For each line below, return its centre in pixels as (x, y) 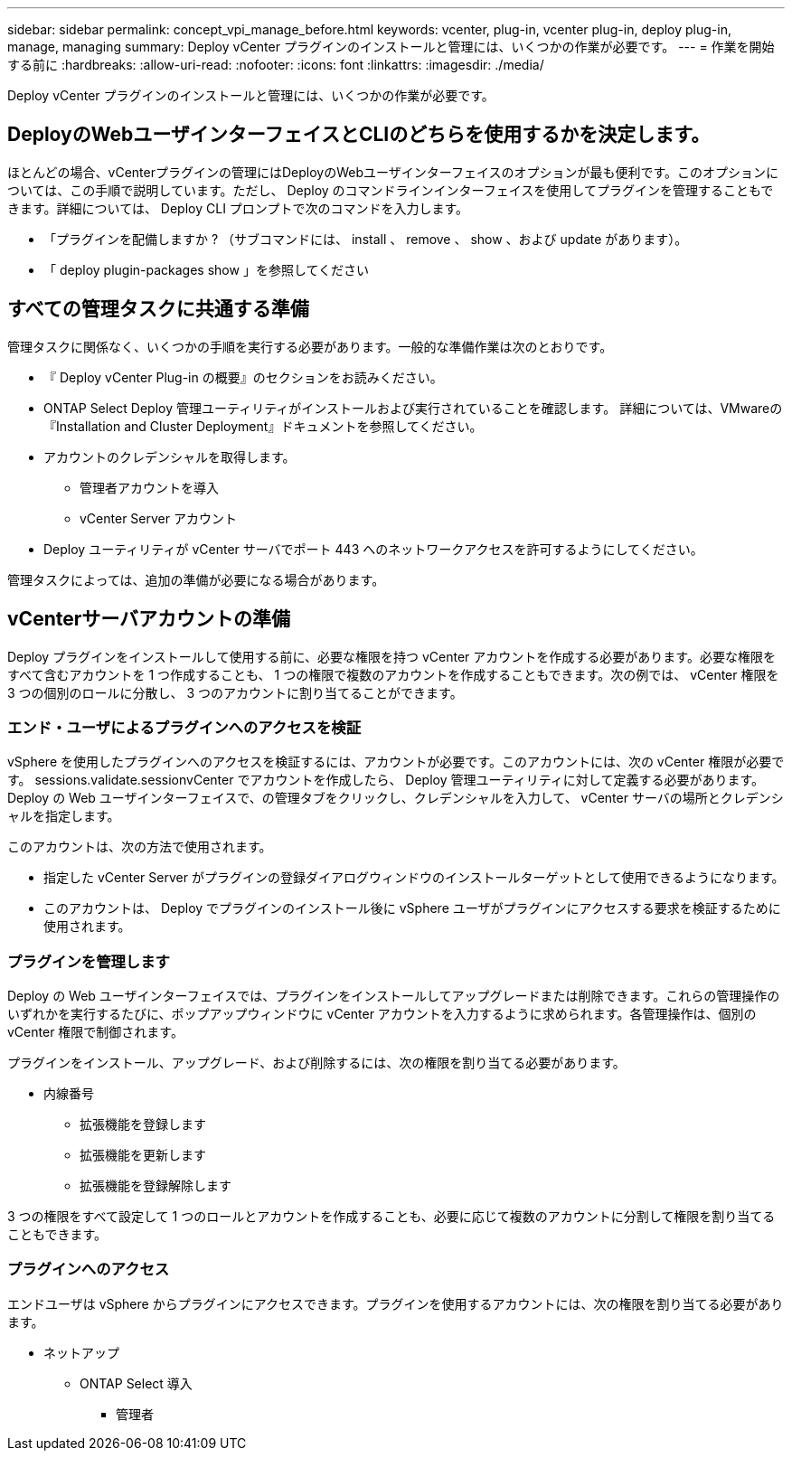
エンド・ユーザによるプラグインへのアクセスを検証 (184, 727)
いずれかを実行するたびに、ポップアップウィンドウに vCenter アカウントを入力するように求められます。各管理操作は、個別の (382, 1014)
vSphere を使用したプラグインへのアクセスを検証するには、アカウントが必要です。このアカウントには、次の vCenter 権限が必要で (396, 762)
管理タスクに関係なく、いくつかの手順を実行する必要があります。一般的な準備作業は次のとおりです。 (310, 346)
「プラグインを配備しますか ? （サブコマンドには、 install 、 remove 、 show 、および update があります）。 (366, 239)
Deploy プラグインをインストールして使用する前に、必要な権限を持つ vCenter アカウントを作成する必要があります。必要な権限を (391, 656)
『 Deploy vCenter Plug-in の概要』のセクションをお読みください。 (243, 377)
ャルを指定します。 (64, 816)
